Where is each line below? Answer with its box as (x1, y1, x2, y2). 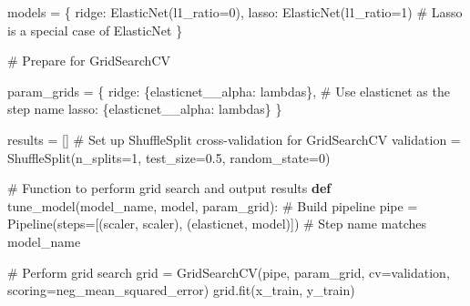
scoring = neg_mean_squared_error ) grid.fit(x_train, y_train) (7, 280, 355, 300)
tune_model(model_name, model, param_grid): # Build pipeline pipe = (7, 196, 418, 215)
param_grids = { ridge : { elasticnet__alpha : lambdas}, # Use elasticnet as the (7, 81, 450, 100)
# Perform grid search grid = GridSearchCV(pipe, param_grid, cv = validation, (7, 262, 450, 281)
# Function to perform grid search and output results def (7, 178, 332, 198)
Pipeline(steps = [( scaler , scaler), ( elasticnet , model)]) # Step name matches (7, 214, 427, 233)
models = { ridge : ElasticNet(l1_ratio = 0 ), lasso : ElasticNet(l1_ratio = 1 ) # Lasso (7, 3, 463, 21)
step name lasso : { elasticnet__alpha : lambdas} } (7, 99, 282, 118)
